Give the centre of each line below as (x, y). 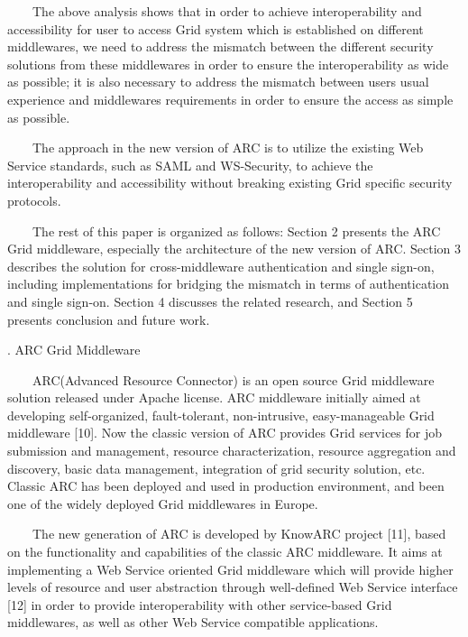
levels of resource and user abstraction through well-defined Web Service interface (233, 587)
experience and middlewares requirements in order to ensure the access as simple (230, 99)
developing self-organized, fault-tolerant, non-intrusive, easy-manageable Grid (221, 415)
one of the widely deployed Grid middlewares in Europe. (163, 503)
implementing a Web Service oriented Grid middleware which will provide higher (230, 569)
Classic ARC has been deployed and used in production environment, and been (226, 486)
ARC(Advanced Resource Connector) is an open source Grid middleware (233, 379)
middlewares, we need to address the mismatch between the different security (220, 46)
